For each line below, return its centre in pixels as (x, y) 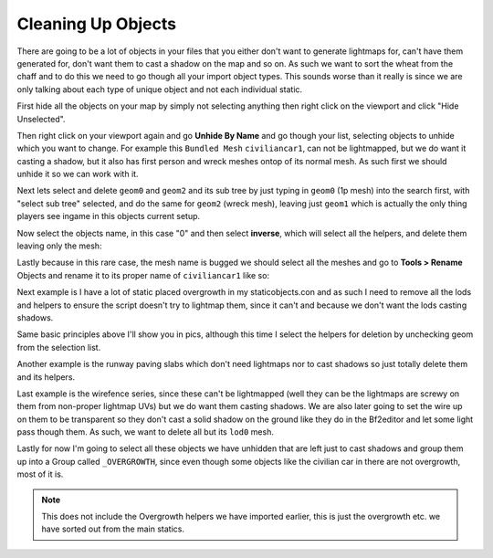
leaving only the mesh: (59, 246)
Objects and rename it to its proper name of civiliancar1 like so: (143, 275)
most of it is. (40, 474)
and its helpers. (46, 377)
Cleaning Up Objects (97, 24)
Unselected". (41, 119)
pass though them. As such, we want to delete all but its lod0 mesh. (145, 432)
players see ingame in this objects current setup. (109, 216)
